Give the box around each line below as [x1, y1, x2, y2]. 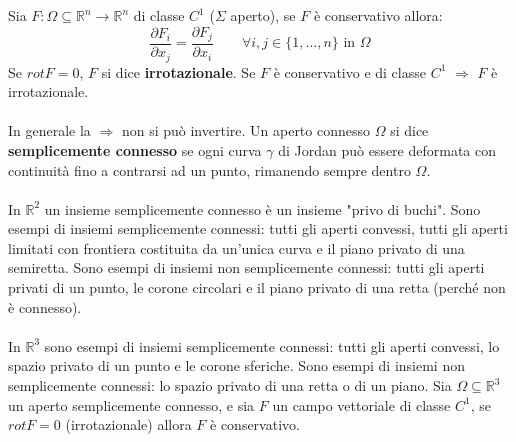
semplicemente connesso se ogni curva [8, 139, 262, 160]
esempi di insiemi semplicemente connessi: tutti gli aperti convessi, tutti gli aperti [8, 218, 508, 239]
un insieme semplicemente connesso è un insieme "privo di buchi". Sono [44, 198, 481, 219]
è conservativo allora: [313, 5, 443, 25]
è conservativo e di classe [273, 61, 426, 82]
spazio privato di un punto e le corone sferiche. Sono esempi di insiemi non [8, 355, 465, 376]
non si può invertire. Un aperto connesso [121, 120, 371, 141]
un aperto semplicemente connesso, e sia [8, 394, 255, 415]
